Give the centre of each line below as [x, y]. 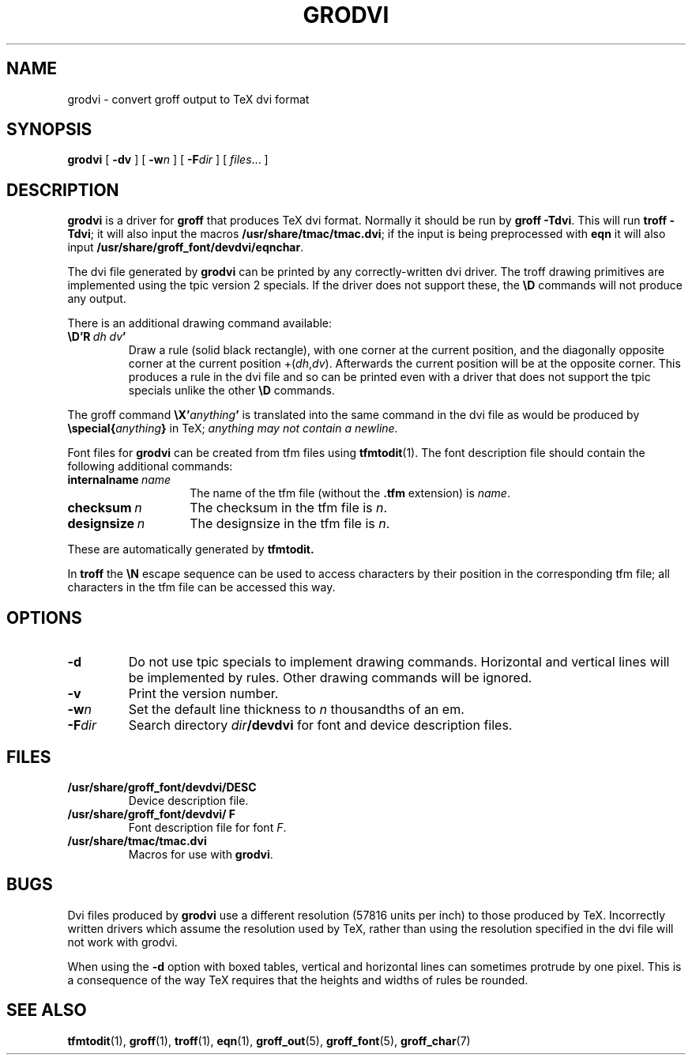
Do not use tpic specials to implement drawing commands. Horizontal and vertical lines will [399, 662]
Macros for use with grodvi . [201, 854]
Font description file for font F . [207, 827]
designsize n [106, 524]
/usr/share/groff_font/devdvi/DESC [162, 787]
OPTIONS [44, 617]
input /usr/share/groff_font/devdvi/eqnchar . [186, 247]
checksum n [105, 508]
